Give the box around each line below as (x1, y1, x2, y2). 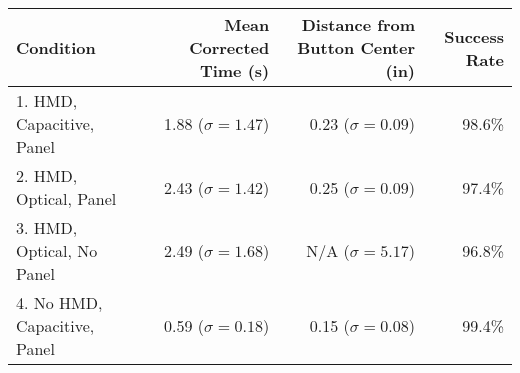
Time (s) (199, 59, 270, 82)
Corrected (189, 36, 270, 59)
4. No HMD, (16, 291, 103, 314)
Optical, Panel (16, 187, 117, 210)
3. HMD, (16, 216, 78, 239)
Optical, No (16, 239, 98, 262)
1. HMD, (16, 89, 78, 112)
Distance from (301, 13, 416, 36)
